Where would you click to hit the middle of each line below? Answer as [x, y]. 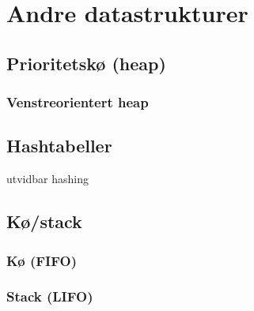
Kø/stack [44, 221]
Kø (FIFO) [42, 260]
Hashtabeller [59, 146]
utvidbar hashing [47, 179]
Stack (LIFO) [50, 296]
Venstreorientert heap [78, 102]
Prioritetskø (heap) [86, 63]
